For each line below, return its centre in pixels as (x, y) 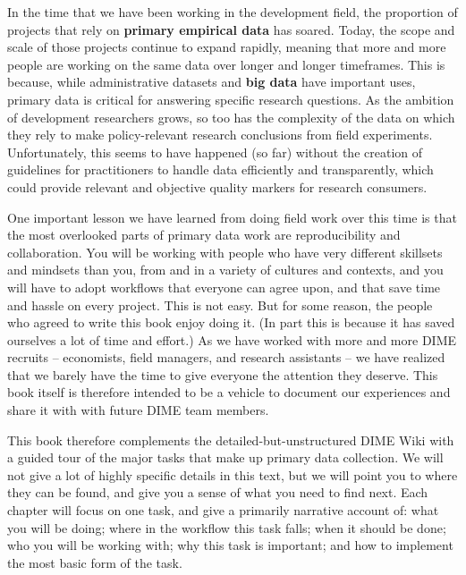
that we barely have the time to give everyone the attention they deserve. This (223, 374)
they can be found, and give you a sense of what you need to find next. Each (218, 492)
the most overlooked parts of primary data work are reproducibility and (204, 235)
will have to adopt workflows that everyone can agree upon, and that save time (224, 287)
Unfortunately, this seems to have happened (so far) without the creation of (215, 152)
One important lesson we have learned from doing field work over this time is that (232, 217)
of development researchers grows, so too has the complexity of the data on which (231, 117)
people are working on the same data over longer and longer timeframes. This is (226, 64)
